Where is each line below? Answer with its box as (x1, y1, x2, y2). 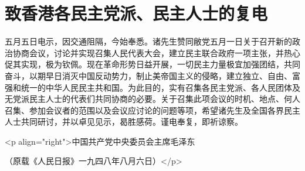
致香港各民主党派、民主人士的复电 (5, 1, 268, 25)
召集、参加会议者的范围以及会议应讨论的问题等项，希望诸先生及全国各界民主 (5, 104, 300, 116)
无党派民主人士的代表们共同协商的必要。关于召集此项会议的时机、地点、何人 (5, 93, 300, 105)
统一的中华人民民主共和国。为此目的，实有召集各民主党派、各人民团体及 (21, 81, 300, 93)
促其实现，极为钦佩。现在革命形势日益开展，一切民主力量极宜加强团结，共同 (5, 58, 300, 70)
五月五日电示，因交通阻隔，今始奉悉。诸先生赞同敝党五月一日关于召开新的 (5, 35, 292, 47)
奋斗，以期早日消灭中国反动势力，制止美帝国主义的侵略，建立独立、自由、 (5, 69, 292, 81)
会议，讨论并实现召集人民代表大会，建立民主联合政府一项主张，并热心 (29, 46, 300, 59)
